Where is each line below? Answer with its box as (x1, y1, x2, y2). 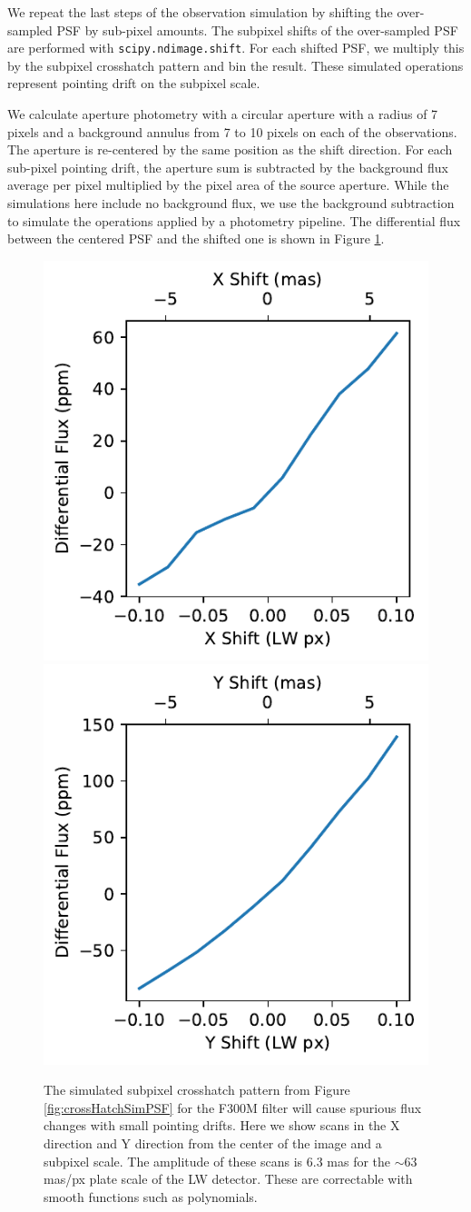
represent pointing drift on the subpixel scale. (7, 74, 260, 93)
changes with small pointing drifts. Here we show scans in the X (44, 1116, 400, 1135)
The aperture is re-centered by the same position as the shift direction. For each (7, 140, 453, 159)
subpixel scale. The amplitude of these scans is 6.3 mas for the (44, 1151, 391, 1170)
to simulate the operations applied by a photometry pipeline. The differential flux (7, 211, 461, 230)
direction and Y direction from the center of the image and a (44, 1133, 382, 1152)
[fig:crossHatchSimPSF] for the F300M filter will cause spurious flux (44, 1098, 422, 1117)
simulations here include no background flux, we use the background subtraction (7, 194, 455, 212)
